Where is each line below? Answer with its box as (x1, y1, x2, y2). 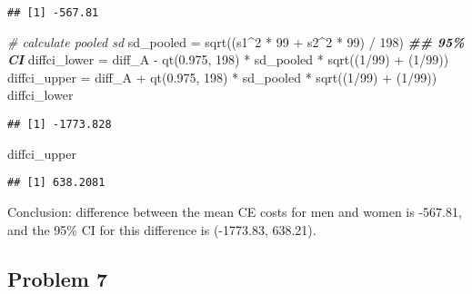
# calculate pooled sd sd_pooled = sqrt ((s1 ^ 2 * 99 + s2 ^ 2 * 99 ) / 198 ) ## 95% (7, 32, 465, 51)
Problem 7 (7, 264, 107, 292)
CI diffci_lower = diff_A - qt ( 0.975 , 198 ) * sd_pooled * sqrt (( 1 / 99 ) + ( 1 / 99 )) (7, 50, 449, 69)
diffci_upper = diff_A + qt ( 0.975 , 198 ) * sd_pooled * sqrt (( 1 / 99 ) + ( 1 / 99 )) (7, 67, 437, 86)
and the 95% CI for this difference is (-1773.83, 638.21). (7, 220, 316, 239)
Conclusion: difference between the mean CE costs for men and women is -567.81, (7, 201, 462, 220)
